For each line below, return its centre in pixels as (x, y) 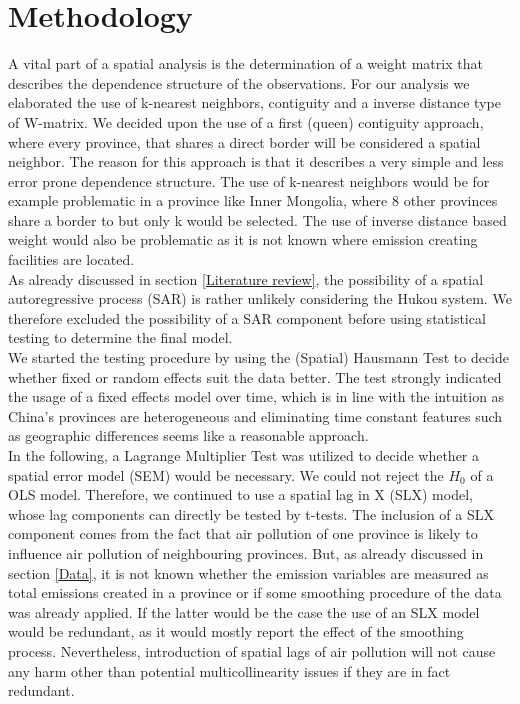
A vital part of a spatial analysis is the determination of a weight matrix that (245, 63)
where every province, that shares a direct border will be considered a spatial (244, 141)
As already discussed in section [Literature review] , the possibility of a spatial (246, 278)
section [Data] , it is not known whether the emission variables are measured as (248, 572)
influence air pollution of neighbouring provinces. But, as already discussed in (246, 552)
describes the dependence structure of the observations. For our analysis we (239, 82)
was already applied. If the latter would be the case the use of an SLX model (244, 611)
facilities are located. (71, 259)
